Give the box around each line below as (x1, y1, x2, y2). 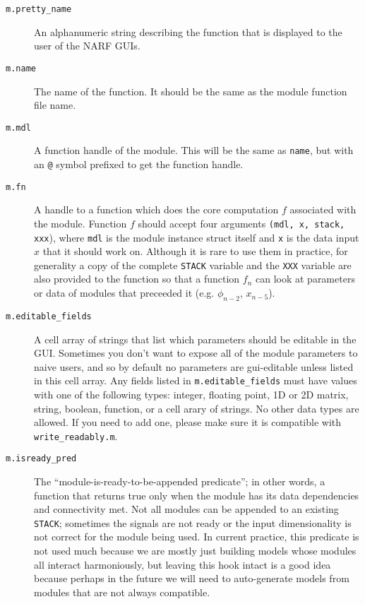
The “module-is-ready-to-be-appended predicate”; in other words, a (34, 474, 325, 489)
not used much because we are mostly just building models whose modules (34, 543, 357, 558)
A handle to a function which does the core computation (34, 202, 279, 217)
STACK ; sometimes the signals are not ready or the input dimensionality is (34, 515, 352, 530)
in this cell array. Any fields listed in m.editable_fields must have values (34, 373, 357, 388)
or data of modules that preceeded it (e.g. (34, 285, 215, 300)
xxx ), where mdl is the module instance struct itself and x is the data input (34, 230, 359, 244)
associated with (289, 202, 357, 217)
